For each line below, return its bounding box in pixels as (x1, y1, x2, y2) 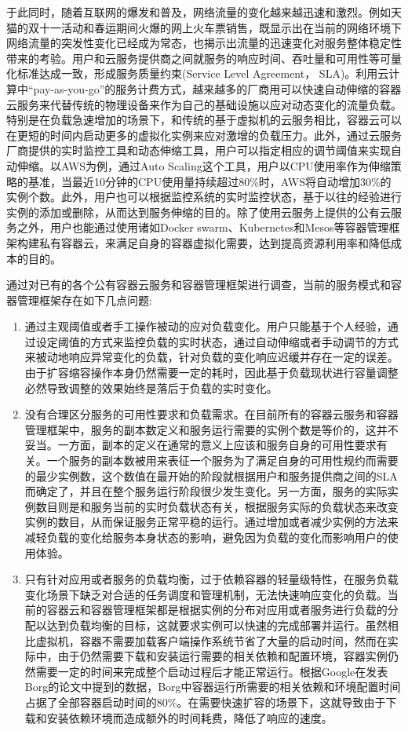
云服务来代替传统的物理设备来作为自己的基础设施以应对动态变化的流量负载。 (6, 96, 402, 112)
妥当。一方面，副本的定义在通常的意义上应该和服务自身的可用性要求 (24, 437, 377, 453)
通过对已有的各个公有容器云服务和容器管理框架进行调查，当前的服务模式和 (6, 276, 391, 293)
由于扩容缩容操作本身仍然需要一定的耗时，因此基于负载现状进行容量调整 (24, 364, 399, 381)
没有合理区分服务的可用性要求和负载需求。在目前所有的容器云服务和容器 (24, 406, 399, 422)
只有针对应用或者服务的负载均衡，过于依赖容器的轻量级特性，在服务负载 (24, 571, 399, 587)
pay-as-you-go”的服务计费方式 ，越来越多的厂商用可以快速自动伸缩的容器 (33, 80, 402, 97)
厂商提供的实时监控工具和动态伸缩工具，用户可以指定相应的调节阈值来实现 (6, 142, 391, 159)
